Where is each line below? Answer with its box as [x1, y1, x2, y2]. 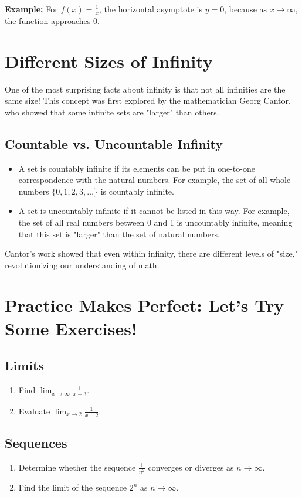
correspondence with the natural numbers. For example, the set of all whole [18, 173, 291, 186]
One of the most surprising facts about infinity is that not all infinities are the [5, 83, 286, 95]
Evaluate [18, 404, 50, 417]
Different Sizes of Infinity [5, 49, 213, 73]
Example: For [5, 3, 58, 15]
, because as [224, 3, 267, 15]
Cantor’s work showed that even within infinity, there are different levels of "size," [5, 247, 298, 260]
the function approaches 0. [5, 14, 100, 26]
